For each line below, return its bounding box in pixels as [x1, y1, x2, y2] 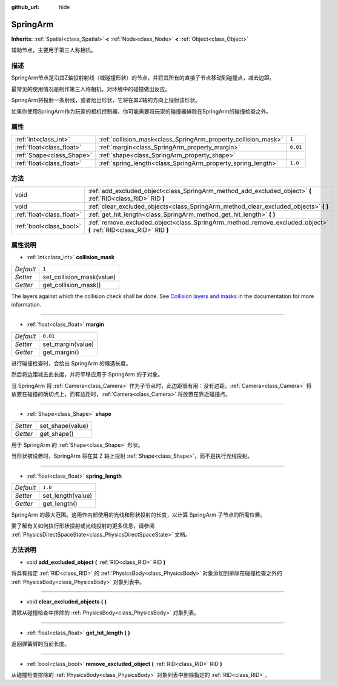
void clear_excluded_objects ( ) [26, 598, 107, 605]
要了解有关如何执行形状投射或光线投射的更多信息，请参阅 [11, 522, 154, 529]
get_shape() [39, 429, 74, 438]
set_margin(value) [42, 340, 94, 348]
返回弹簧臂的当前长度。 [11, 640, 70, 648]
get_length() [42, 499, 78, 508]
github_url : [11, 4, 39, 10]
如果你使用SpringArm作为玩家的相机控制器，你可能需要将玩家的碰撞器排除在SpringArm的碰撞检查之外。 [11, 107, 272, 115]
